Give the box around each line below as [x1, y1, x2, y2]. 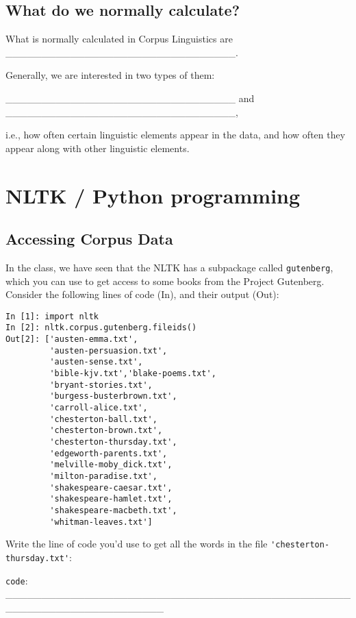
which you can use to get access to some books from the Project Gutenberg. [5, 273, 325, 288]
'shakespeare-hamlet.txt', [49, 494, 173, 504]
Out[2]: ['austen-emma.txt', [5, 334, 138, 345]
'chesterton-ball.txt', [49, 414, 157, 424]
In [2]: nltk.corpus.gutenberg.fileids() [5, 323, 197, 333]
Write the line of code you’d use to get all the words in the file [5, 536, 268, 551]
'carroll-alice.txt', [49, 403, 148, 413]
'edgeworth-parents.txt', [49, 448, 168, 458]
